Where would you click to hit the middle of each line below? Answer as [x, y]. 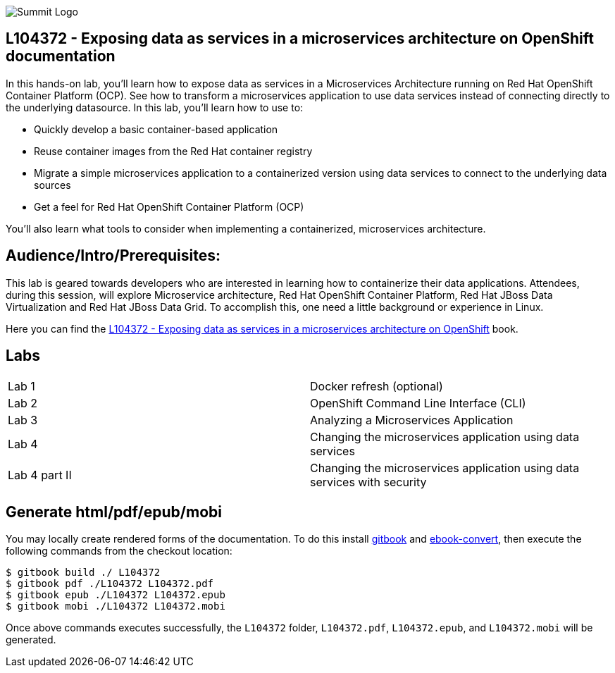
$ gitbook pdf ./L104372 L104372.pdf [110, 584]
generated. [31, 640]
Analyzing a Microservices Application [412, 420]
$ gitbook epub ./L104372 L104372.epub [116, 595]
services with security [368, 482]
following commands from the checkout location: [119, 551]
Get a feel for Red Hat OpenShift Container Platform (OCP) [169, 206]
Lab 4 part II [40, 475]
